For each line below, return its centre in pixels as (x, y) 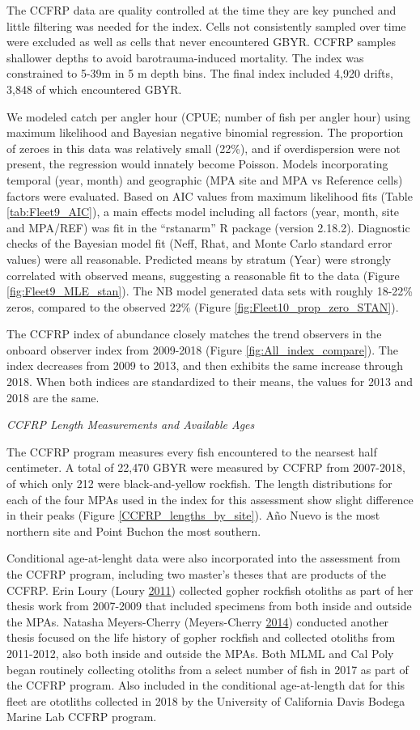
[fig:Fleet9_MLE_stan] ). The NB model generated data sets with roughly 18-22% (210, 291)
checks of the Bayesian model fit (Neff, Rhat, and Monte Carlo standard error (199, 243)
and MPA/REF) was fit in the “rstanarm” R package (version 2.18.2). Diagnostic (208, 227)
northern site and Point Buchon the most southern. (134, 531)
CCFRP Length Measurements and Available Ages (131, 424)
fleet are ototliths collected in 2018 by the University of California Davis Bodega (206, 700)
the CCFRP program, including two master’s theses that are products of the (196, 574)
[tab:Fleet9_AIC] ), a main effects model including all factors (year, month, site (203, 212)
